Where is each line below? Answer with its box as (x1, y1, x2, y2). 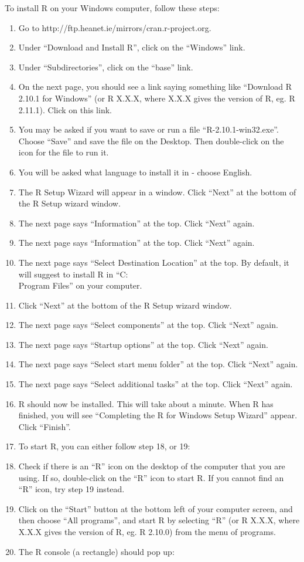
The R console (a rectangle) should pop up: (18, 545, 175, 557)
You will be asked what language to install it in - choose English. (18, 165, 252, 178)
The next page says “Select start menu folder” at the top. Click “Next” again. (18, 358, 298, 370)
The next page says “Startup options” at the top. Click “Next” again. (18, 338, 268, 350)
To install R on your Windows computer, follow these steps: (5, 2, 220, 13)
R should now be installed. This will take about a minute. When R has (18, 397, 274, 409)
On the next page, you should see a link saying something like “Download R (18, 80, 292, 93)
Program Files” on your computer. (18, 279, 142, 292)
